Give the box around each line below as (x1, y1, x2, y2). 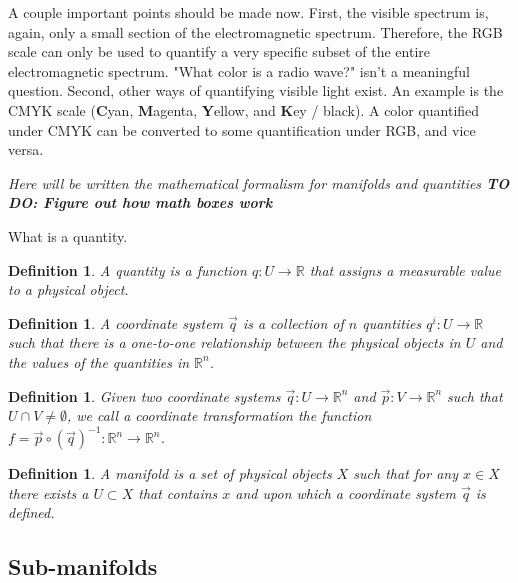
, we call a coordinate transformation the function (66, 405, 372, 426)
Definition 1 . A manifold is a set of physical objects (8, 463, 332, 484)
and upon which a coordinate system (235, 482, 456, 503)
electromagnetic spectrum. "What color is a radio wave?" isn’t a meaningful (8, 60, 470, 81)
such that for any (353, 463, 458, 484)
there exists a (8, 482, 89, 503)
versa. (8, 139, 44, 160)
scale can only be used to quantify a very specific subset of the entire (8, 41, 430, 62)
